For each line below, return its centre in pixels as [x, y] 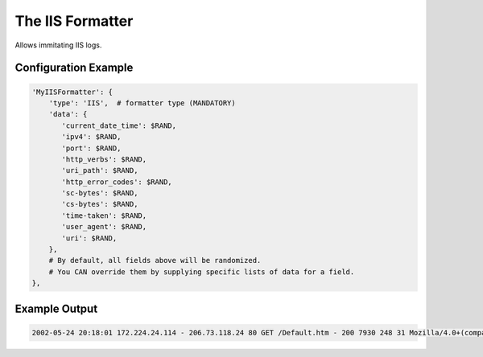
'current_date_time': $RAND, [119, 125]
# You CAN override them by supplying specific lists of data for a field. [202, 272]
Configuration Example [74, 68]
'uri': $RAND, [89, 238]
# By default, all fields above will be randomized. [155, 261]
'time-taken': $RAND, [104, 215]
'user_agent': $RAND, [104, 227]
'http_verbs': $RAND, [104, 159]
